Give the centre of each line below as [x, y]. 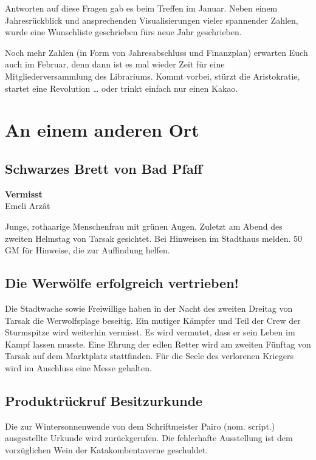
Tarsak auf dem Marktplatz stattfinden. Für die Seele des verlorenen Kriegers [149, 356]
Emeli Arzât [28, 206]
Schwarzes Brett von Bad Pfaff [104, 168]
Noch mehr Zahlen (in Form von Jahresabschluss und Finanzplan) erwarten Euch [156, 52]
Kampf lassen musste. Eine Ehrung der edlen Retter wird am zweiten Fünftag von [158, 344]
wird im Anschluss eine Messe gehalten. [78, 367]
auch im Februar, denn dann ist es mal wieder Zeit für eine [115, 64]
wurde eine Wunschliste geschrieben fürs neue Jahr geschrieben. [123, 32]
